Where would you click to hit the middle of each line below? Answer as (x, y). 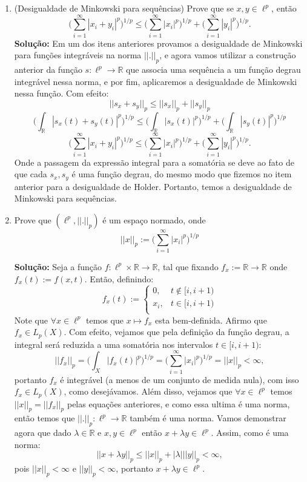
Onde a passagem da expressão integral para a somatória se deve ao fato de (154, 162)
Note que (31, 320)
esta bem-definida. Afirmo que (211, 320)
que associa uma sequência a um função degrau (213, 70)
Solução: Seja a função (58, 266)
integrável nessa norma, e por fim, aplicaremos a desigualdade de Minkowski (156, 81)
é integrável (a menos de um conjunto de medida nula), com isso (180, 379)
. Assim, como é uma (250, 433)
